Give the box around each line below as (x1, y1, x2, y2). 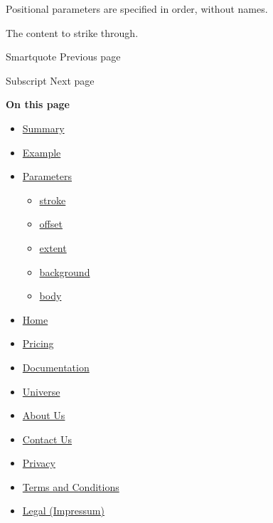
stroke (39, 192, 66, 207)
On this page (6, 97, 70, 112)
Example (22, 144, 61, 159)
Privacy (22, 455, 55, 470)
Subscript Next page (6, 73, 95, 88)
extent (39, 240, 67, 255)
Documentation (22, 359, 90, 374)
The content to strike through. (6, 25, 139, 40)
